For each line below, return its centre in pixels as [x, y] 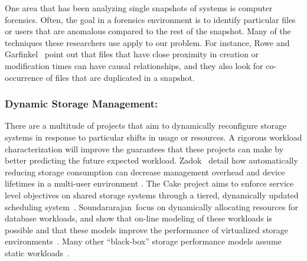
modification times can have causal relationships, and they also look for [134, 65]
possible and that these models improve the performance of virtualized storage [147, 229]
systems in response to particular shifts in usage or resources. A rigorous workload [153, 137]
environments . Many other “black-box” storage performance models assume [143, 241]
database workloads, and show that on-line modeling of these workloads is [138, 218]
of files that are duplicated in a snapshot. [120, 77]
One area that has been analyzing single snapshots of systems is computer [139, 8]
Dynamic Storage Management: [81, 104]
